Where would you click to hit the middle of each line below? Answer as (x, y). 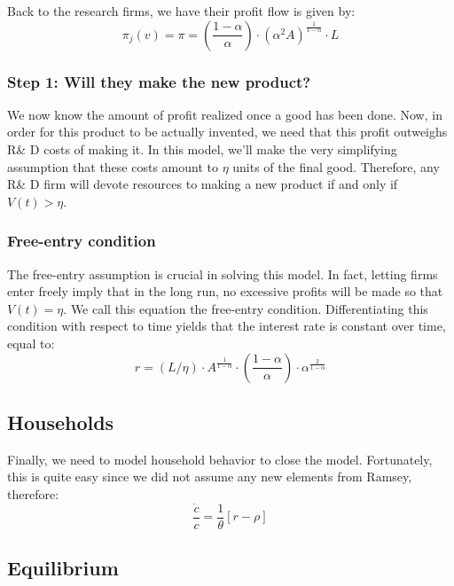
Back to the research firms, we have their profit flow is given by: (181, 11)
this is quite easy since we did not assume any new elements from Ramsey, (210, 477)
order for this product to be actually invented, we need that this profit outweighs (227, 132)
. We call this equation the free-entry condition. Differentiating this (246, 308)
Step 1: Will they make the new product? (159, 81)
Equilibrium (63, 568)
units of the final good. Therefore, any (336, 166)
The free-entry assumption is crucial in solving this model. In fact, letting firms (223, 273)
